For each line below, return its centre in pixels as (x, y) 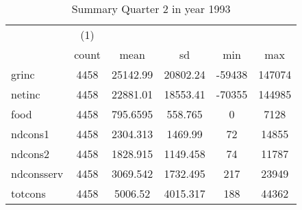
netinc (26, 94)
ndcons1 (30, 134)
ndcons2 (30, 154)
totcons (28, 193)
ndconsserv (37, 173)
